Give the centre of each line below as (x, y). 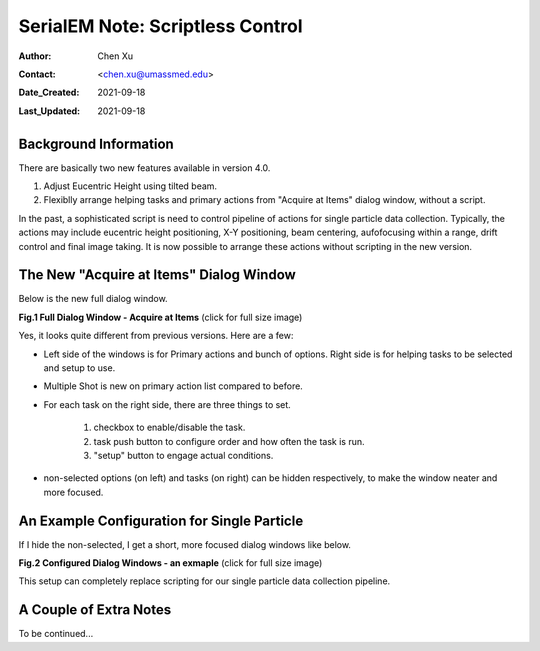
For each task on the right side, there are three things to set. (167, 404)
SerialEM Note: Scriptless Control (161, 26)
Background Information (96, 143)
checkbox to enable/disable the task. (169, 427)
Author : (35, 56)
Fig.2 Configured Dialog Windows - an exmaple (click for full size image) (170, 563)
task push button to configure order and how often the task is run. (229, 441)
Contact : (37, 74)
